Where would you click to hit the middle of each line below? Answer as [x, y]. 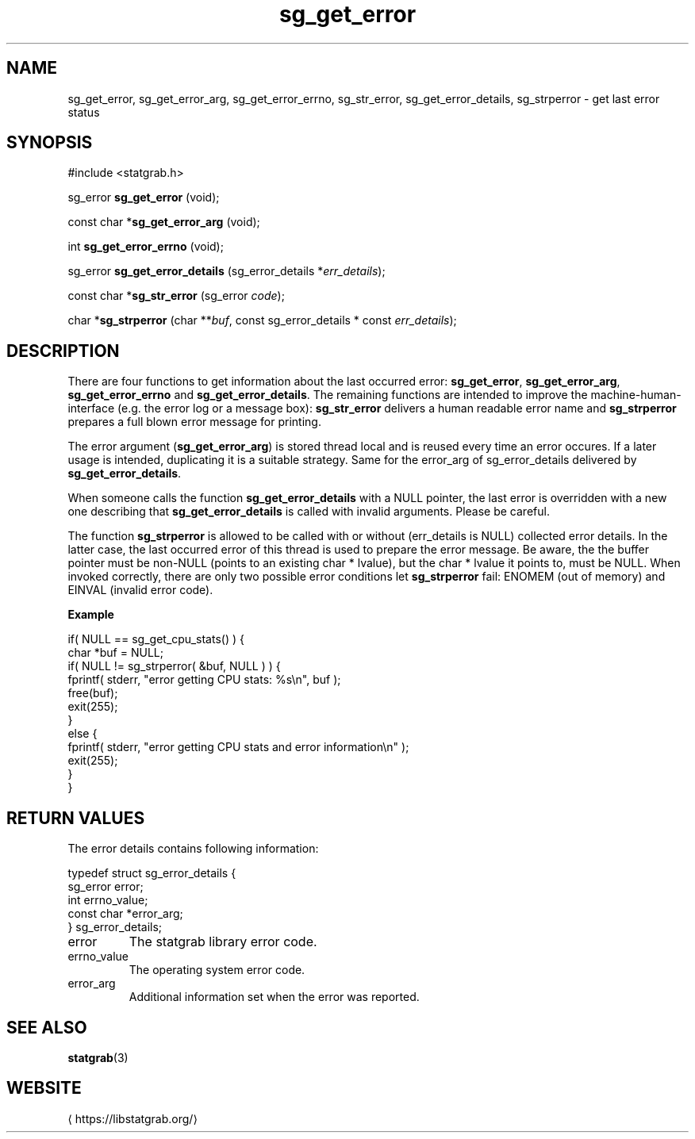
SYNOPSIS [50, 143]
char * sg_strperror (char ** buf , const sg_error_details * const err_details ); [262, 320]
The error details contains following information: [193, 849]
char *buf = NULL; [115, 653]
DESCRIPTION [63, 351]
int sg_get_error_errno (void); [146, 247]
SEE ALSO [47, 1027]
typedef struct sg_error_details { [152, 873]
